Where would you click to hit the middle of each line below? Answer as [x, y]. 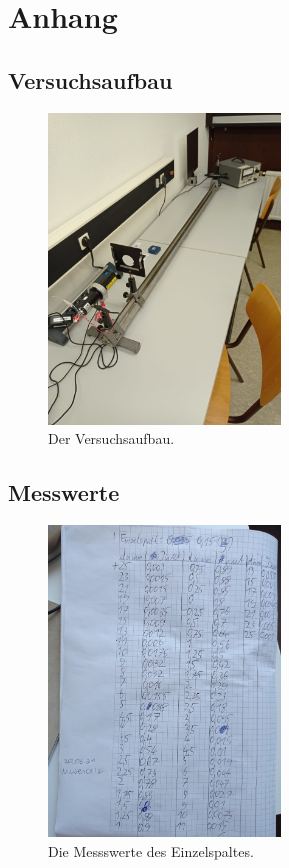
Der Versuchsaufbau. [111, 438]
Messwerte [64, 492]
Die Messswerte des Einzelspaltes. [151, 850]
